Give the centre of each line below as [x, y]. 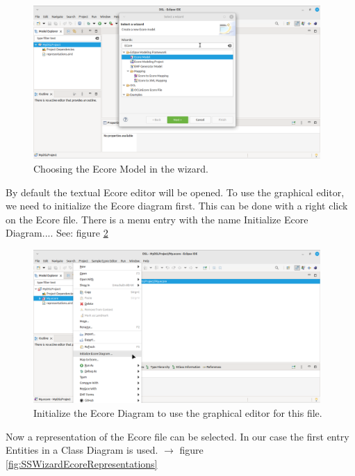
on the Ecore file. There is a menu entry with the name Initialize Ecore [157, 219]
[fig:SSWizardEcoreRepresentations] [82, 463]
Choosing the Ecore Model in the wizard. [121, 168]
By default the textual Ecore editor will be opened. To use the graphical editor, [175, 192]
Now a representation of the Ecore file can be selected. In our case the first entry [177, 436]
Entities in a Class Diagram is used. [82, 450]
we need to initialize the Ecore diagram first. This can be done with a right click [177, 206]
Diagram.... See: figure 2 [57, 233]
